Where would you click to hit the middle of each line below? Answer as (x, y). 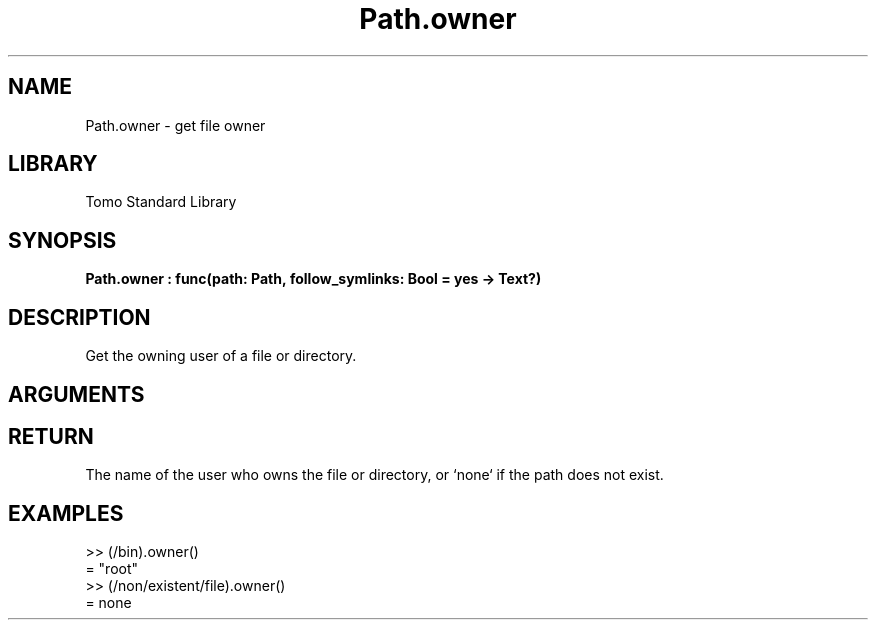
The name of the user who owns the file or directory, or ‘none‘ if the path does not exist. (374, 475)
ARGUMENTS (76, 394)
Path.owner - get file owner (175, 125)
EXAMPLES (66, 513)
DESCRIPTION (79, 317)
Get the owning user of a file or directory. (221, 356)
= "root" (112, 569)
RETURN (51, 436)
